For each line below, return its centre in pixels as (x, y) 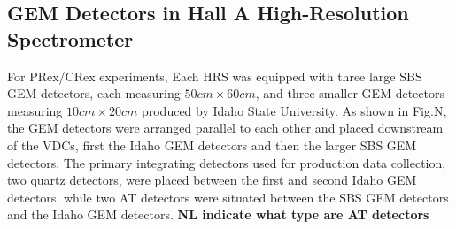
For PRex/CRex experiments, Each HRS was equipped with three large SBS (215, 76)
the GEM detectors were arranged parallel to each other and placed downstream (225, 128)
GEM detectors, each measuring (94, 93)
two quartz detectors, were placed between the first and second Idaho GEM (212, 180)
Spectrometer (70, 38)
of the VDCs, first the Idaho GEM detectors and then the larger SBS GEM (212, 145)
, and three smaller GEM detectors (350, 93)
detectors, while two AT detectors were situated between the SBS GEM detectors (228, 197)
